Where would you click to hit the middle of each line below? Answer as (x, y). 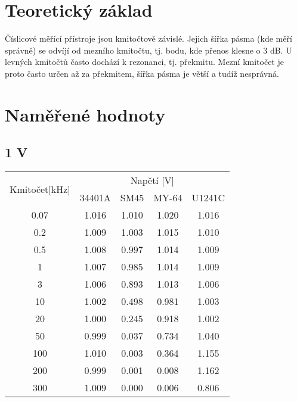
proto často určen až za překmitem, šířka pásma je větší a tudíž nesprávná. (142, 73)
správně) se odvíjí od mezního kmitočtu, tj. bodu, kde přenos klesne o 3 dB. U (148, 50)
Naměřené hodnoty (85, 114)
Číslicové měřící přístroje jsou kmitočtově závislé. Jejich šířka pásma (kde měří (148, 38)
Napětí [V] (152, 180)
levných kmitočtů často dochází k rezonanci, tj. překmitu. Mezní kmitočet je (144, 62)
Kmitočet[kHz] (40, 189)
